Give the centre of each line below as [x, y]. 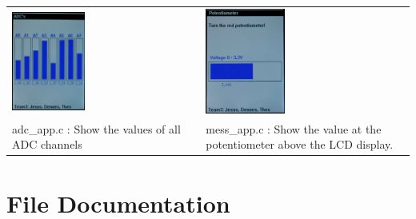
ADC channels [47, 144]
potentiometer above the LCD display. [300, 144]
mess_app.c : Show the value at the [294, 128]
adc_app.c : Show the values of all [96, 128]
